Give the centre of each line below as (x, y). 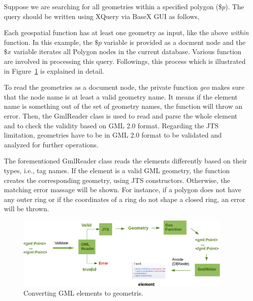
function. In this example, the (48, 42)
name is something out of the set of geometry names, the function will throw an (123, 106)
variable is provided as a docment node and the (175, 42)
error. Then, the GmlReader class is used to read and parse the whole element (121, 115)
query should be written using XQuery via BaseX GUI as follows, (102, 16)
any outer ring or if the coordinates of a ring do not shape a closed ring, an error (125, 199)
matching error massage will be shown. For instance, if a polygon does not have (123, 190)
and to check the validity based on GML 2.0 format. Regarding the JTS (111, 125)
